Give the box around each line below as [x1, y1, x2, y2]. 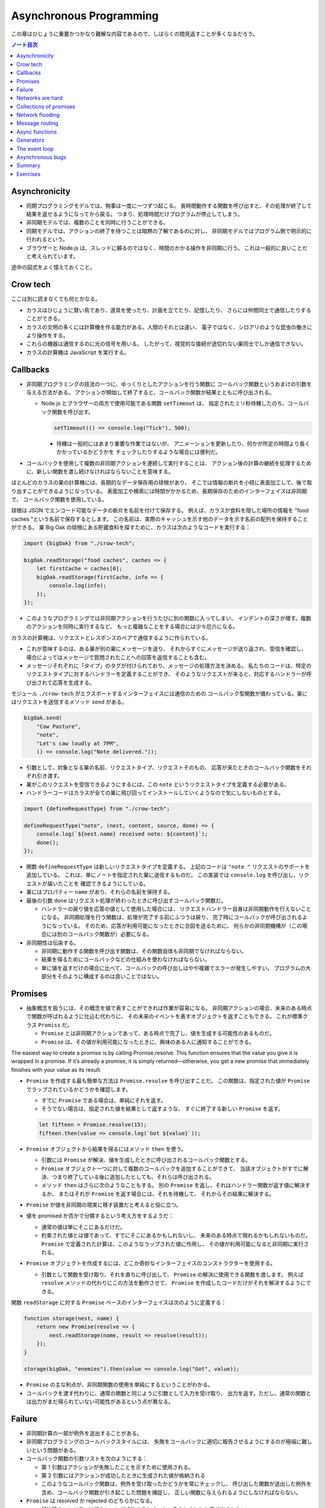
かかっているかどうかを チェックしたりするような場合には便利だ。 [56, 448, 221, 455]
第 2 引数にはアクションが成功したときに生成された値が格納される [41, 1472, 206, 1479]
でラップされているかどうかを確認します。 [26, 1086, 132, 1093]
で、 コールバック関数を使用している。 [11, 496, 108, 503]
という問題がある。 [31, 1446, 79, 1454]
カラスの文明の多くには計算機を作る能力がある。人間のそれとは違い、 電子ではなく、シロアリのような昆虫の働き [26, 323, 307, 331]
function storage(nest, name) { [23, 1315, 120, 1322]
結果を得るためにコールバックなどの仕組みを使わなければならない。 [41, 956, 210, 963]
